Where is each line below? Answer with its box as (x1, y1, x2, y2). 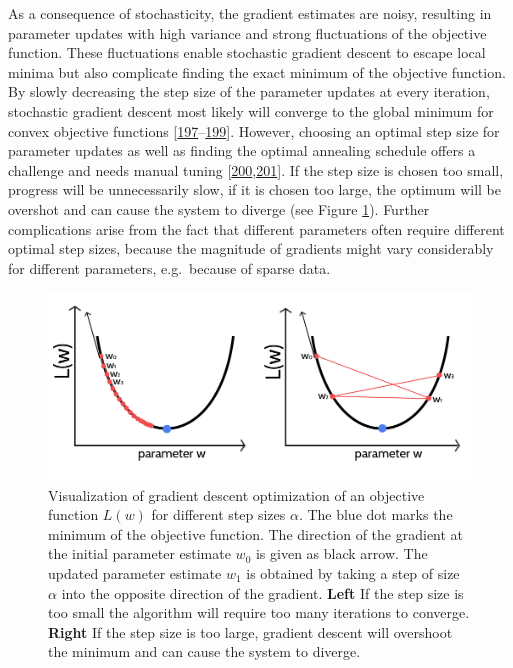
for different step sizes (151, 504, 286, 525)
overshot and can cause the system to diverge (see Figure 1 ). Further (8, 198, 430, 219)
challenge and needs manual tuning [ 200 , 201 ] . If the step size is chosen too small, (8, 159, 504, 180)
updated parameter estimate (48, 562, 222, 583)
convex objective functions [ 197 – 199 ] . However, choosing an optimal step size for (8, 120, 500, 141)
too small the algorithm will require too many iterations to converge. (48, 602, 470, 623)
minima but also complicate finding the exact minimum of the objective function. (8, 61, 506, 82)
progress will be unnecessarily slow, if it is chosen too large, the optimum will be (8, 179, 501, 200)
